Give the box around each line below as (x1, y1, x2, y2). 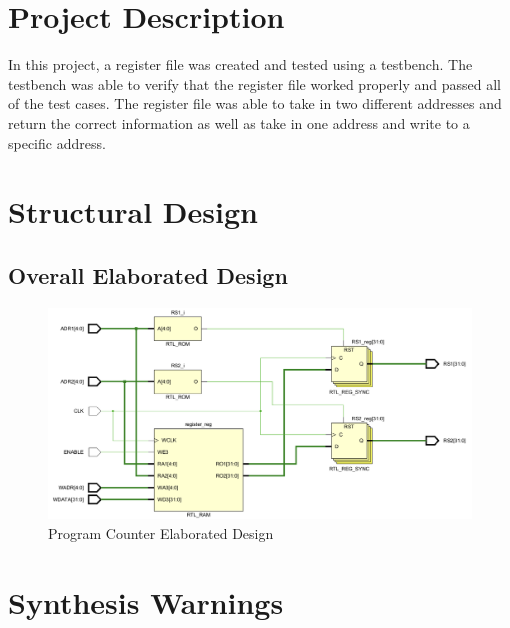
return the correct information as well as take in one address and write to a (8, 112, 470, 133)
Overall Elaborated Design (8, 259, 288, 290)
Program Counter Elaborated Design (48, 522, 274, 543)
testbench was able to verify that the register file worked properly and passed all (8, 73, 501, 94)
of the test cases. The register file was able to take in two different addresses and (8, 93, 502, 114)
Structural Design (8, 191, 258, 232)
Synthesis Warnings (8, 581, 284, 622)
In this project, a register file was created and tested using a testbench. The (8, 54, 473, 75)
